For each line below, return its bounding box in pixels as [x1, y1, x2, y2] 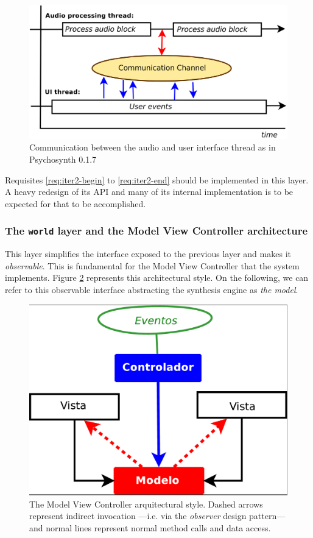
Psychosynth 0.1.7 [29, 153, 97, 166]
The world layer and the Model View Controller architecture [5, 223, 308, 238]
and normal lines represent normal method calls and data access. [29, 521, 271, 534]
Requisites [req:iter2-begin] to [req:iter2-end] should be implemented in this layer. [5, 173, 309, 186]
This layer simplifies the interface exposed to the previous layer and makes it [5, 247, 291, 260]
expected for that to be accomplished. [5, 197, 146, 210]
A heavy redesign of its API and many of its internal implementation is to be [5, 185, 294, 198]
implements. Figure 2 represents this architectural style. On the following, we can [5, 271, 309, 284]
